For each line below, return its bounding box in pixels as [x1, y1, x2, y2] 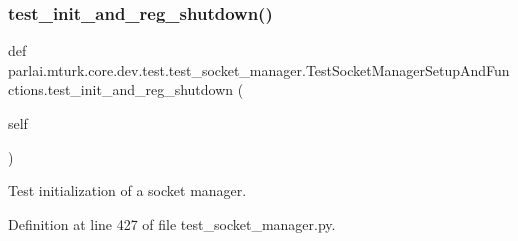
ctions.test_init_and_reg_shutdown [8, 79, 234, 100]
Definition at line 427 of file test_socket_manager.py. [8, 213, 336, 234]
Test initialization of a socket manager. [8, 180, 247, 201]
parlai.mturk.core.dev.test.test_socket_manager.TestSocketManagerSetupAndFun [8, 59, 510, 80]
